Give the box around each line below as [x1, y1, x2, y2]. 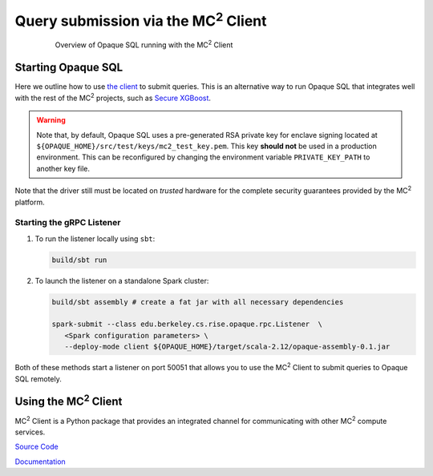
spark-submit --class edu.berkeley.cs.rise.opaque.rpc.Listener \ [51, 320, 323, 329]
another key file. [36, 163, 90, 173]
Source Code [14, 442, 59, 452]
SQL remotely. [14, 373, 62, 384]
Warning [36, 115, 66, 125]
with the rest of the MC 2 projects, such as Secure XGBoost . [14, 92, 212, 103]
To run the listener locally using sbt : [34, 233, 156, 244]
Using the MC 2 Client [14, 393, 123, 409]
